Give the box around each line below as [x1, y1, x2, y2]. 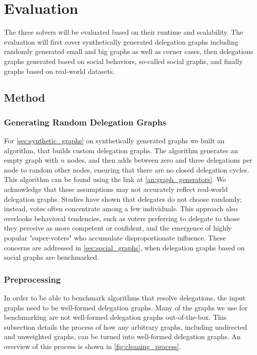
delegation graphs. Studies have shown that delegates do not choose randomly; [4, 193, 242, 204]
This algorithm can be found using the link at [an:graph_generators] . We [4, 174, 226, 184]
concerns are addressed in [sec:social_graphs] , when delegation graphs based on [4, 242, 245, 252]
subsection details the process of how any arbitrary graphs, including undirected [4, 321, 247, 332]
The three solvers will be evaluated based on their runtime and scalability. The [4, 27, 243, 37]
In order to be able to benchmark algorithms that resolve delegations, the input [4, 293, 246, 303]
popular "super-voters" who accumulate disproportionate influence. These [4, 233, 226, 243]
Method [4, 90, 45, 105]
